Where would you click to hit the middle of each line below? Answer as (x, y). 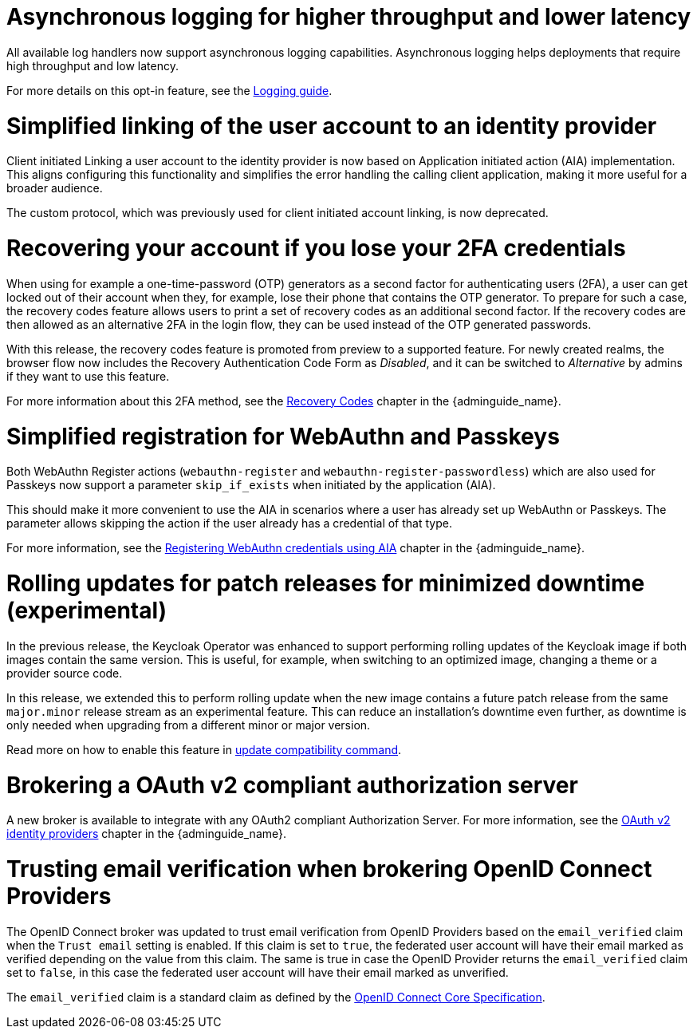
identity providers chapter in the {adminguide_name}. (147, 834)
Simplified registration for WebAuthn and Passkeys (283, 436)
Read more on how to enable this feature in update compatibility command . (204, 749)
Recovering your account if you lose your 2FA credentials (316, 248)
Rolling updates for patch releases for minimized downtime (326, 583)
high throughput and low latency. (93, 65)
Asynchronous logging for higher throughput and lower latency (349, 17)
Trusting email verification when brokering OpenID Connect (329, 869)
